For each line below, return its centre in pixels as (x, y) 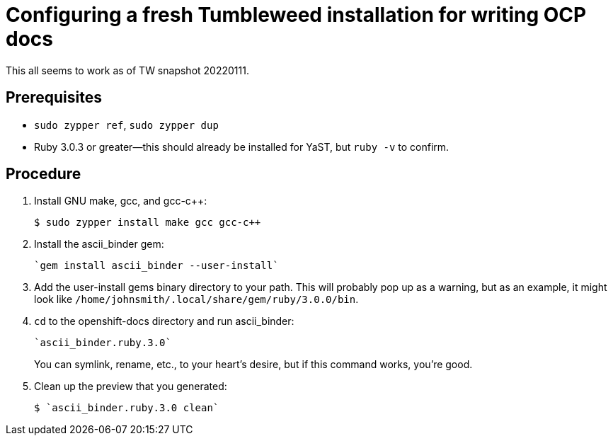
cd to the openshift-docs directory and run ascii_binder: (164, 321)
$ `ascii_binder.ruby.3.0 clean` (127, 408)
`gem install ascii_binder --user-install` (156, 266)
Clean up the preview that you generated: (131, 386)
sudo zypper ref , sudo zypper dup (126, 125)
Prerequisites (54, 98)
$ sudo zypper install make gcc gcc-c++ (148, 223)
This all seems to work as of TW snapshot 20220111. (127, 70)
